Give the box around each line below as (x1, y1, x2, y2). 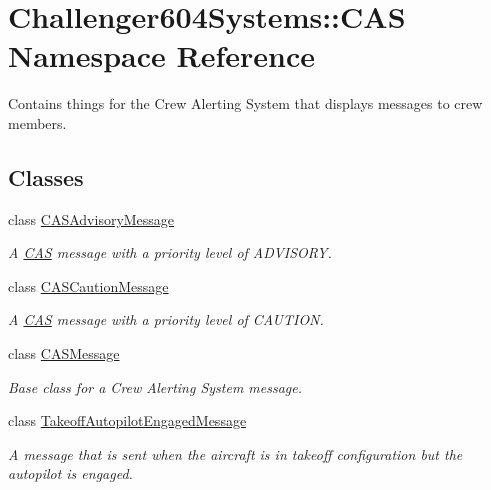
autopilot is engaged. (8, 463, 133, 484)
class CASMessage (8, 343, 120, 364)
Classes (8, 161, 84, 192)
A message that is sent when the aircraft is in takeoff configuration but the (8, 443, 463, 464)
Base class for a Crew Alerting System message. (8, 376, 303, 397)
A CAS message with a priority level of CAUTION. (8, 309, 324, 330)
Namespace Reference (8, 35, 315, 76)
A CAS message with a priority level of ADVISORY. (8, 242, 332, 263)
